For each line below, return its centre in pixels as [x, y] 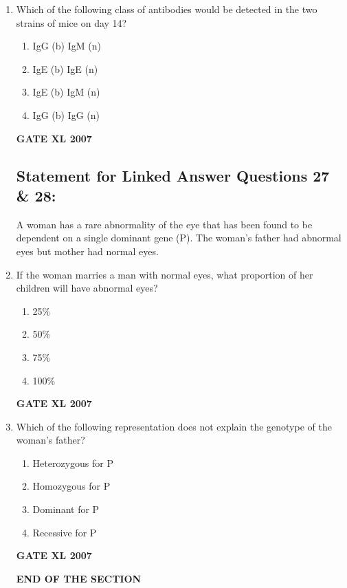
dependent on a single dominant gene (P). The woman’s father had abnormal [179, 238]
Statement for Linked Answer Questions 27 [173, 175]
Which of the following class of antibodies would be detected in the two [167, 9]
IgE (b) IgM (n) [66, 92]
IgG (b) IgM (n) [67, 46]
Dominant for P [66, 509]
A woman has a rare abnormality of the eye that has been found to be [164, 224]
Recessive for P [65, 532]
